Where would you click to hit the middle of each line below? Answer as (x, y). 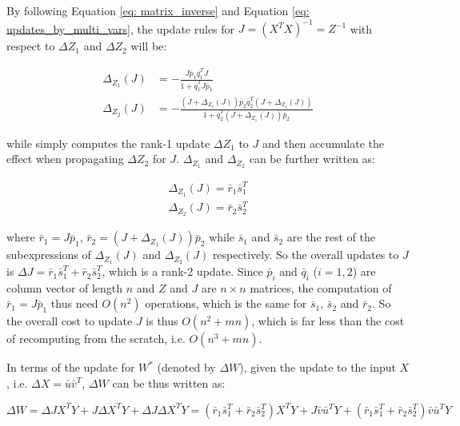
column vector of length (65, 287)
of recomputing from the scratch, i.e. (96, 338)
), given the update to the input (318, 367)
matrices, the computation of (321, 287)
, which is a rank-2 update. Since (182, 271)
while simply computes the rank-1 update (108, 143)
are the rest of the (331, 237)
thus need (74, 303)
